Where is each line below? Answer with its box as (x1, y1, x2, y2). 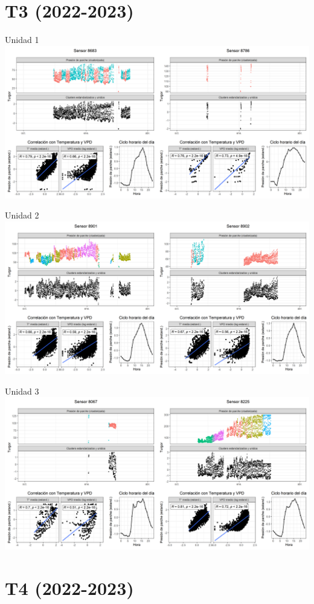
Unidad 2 (5, 209, 39, 222)
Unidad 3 (5, 384, 39, 397)
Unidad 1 (5, 33, 39, 46)
